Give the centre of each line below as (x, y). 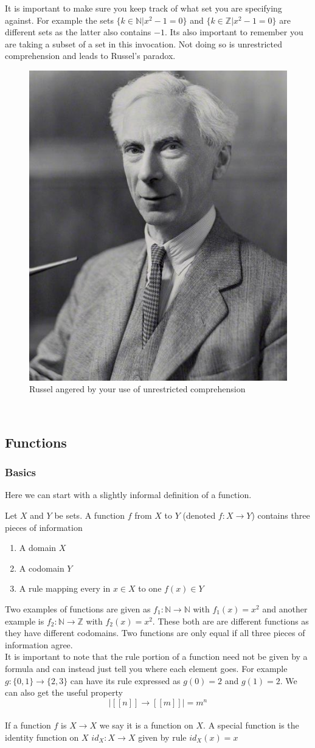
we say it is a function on (146, 725)
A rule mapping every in (65, 588)
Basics (20, 472)
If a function (28, 725)
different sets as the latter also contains (78, 32)
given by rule (162, 737)
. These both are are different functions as (230, 621)
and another (285, 608)
